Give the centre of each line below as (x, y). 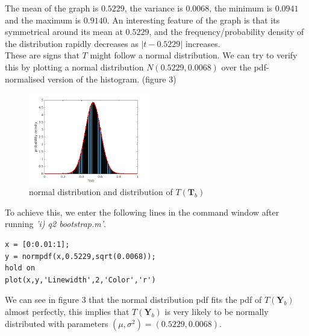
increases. (203, 43)
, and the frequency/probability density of (226, 32)
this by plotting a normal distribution (74, 67)
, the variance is (154, 8)
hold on (20, 268)
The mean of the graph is (52, 8)
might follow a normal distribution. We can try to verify (194, 55)
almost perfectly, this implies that (67, 312)
